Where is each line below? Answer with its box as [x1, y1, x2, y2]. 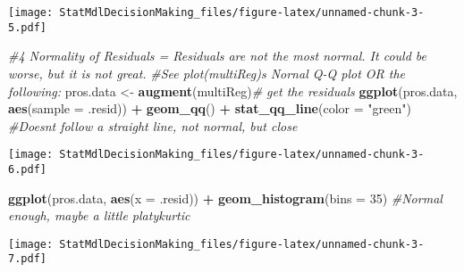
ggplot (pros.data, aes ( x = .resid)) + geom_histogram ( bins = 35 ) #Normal [8, 188, 443, 207]
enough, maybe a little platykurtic [8, 206, 190, 225]
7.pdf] [8, 252, 46, 266]
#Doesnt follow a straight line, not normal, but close [8, 116, 298, 135]
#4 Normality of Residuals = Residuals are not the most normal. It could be [8, 46, 426, 65]
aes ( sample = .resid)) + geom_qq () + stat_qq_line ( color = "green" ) [8, 99, 411, 118]
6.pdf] [8, 162, 46, 176]
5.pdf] [8, 21, 46, 34]
